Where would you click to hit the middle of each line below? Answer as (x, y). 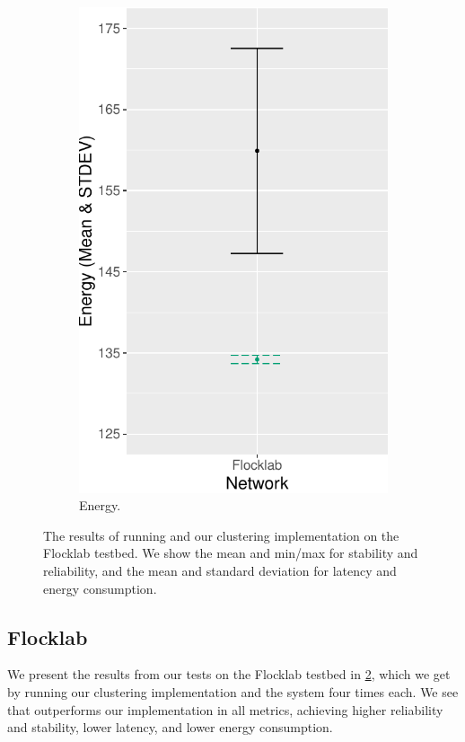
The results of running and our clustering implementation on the (221, 535)
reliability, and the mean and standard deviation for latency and (220, 570)
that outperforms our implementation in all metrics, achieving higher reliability (225, 709)
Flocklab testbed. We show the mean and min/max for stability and (231, 553)
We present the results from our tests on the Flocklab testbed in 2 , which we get (229, 674)
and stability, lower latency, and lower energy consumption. (170, 727)
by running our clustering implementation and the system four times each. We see (233, 691)
